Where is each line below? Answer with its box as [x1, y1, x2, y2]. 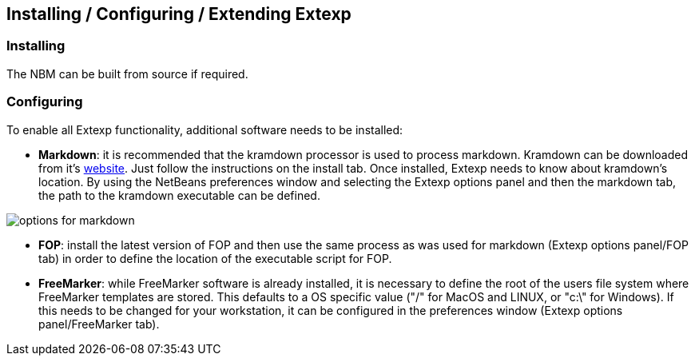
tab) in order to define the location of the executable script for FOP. [38, 251, 392, 265]
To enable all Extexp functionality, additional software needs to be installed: [6, 122, 403, 137]
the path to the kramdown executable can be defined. [38, 188, 320, 202]
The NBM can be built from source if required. [6, 66, 248, 81]
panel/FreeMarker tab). [38, 316, 160, 331]
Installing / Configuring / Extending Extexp [6, 4, 351, 24]
